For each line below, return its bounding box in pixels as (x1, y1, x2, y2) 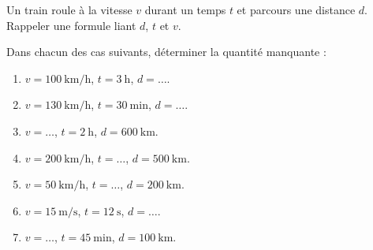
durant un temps (144, 2, 226, 17)
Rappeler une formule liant (6, 17, 136, 33)
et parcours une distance (237, 2, 356, 17)
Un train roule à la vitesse (6, 2, 132, 17)
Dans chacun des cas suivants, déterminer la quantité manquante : (6, 43, 326, 60)
